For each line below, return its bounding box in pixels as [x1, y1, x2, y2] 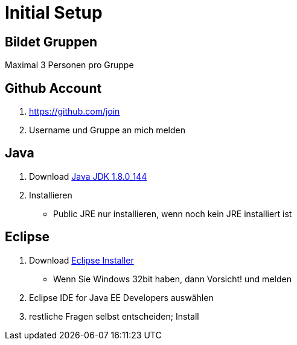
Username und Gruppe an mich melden [29, 125, 186, 136]
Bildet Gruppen [5, 34, 98, 49]
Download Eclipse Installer [29, 255, 134, 265]
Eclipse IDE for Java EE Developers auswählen [29, 292, 214, 303]
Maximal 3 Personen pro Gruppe [5, 60, 134, 71]
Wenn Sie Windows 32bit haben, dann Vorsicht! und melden [53, 273, 292, 284]
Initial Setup [5, 2, 103, 23]
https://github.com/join [29, 106, 120, 117]
